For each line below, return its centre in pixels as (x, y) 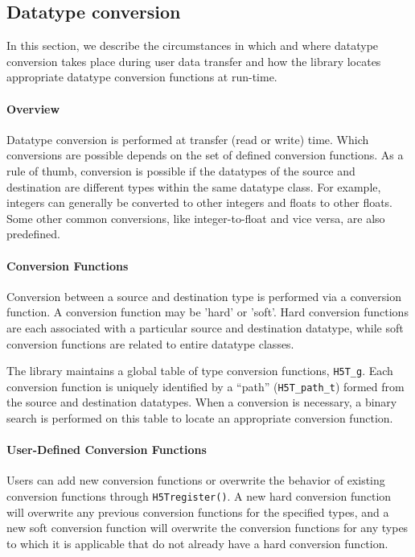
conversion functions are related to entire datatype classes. (150, 343)
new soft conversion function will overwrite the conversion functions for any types (207, 528)
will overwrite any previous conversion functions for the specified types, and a (198, 512)
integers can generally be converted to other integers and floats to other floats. (200, 202)
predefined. (33, 234)
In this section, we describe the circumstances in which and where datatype (193, 45)
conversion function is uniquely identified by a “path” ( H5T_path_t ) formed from (205, 386)
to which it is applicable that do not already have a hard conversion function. (197, 543)
